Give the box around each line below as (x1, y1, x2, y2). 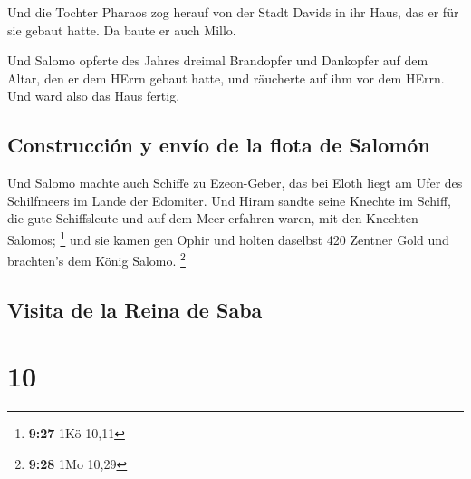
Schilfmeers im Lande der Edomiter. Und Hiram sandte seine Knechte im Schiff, (7, 191, 451, 210)
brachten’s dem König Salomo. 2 (7, 249, 186, 269)
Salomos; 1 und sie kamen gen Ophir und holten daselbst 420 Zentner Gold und (7, 227, 449, 249)
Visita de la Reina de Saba (7, 295, 263, 323)
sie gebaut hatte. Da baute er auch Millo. (7, 20, 236, 39)
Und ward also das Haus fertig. (7, 86, 180, 105)
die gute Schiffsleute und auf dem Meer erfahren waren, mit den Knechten (7, 209, 418, 228)
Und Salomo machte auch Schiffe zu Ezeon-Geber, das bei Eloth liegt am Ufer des (7, 173, 463, 192)
